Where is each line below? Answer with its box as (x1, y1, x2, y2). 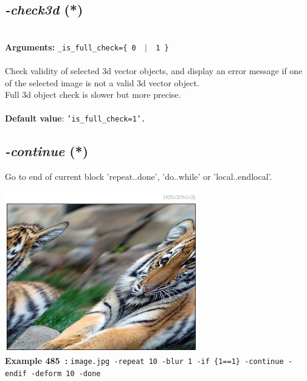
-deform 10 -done (30, 369, 101, 378)
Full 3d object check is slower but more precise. (5, 88, 181, 101)
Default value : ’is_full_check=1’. (5, 112, 146, 125)
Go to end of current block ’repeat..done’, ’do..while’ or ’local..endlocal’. (5, 170, 272, 183)
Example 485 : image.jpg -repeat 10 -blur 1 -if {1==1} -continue (5, 354, 284, 367)
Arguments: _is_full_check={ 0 (5, 40, 136, 53)
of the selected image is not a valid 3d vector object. (5, 76, 199, 89)
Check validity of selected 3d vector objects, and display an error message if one (5, 64, 303, 77)
